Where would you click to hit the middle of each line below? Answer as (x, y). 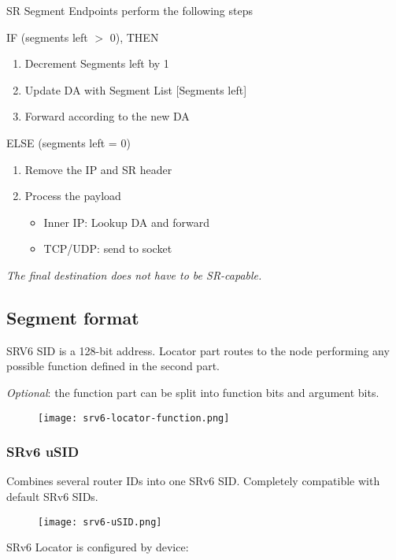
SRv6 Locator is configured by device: (98, 547)
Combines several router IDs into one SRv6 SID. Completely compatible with (193, 481)
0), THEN (134, 37)
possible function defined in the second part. (113, 366)
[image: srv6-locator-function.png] (134, 418)
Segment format (73, 317)
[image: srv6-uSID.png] (100, 522)
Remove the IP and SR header (98, 169)
